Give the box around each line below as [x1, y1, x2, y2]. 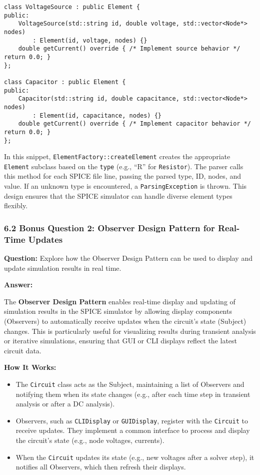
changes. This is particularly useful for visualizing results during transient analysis [4, 325, 256, 336]
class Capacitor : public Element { [4, 78, 126, 86]
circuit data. [4, 345, 41, 355]
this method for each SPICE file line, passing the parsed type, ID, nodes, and [4, 171, 241, 181]
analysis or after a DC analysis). [15, 398, 115, 409]
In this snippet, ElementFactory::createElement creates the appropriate [4, 151, 230, 162]
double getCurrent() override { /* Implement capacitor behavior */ [18, 120, 251, 128]
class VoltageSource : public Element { [4, 4, 140, 11]
